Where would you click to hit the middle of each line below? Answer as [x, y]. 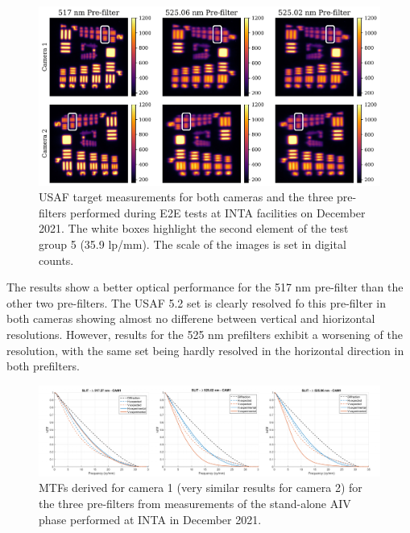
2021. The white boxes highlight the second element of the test [194, 228]
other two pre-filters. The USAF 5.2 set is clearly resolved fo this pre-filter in [196, 302]
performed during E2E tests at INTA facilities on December [218, 212]
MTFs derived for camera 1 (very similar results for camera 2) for [201, 488]
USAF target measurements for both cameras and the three [186, 197]
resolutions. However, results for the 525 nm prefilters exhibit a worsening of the [205, 334]
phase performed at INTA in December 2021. [150, 519]
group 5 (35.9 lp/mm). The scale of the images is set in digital [193, 244]
